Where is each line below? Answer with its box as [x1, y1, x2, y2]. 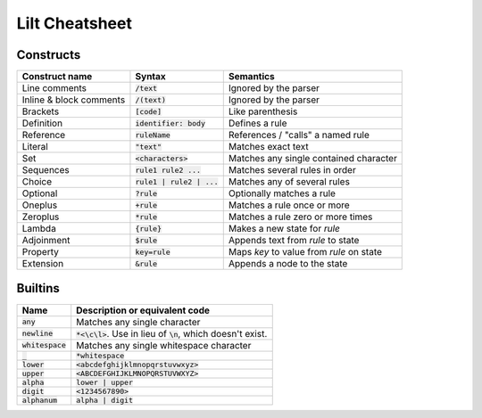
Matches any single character [76, 316, 201, 328]
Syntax [135, 70, 167, 83]
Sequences [21, 164, 71, 176]
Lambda [21, 223, 57, 235]
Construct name [21, 70, 93, 83]
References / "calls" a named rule [228, 129, 370, 142]
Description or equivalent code [76, 304, 210, 316]
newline [21, 329, 54, 339]
